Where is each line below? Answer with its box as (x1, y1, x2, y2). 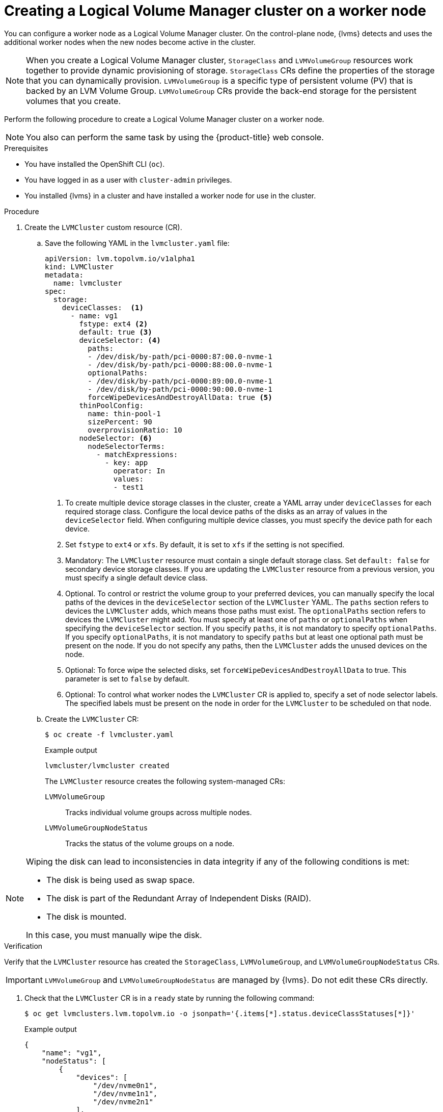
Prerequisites (4, 143, 48, 153)
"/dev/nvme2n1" (93, 1097, 153, 1106)
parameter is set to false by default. (65, 674, 189, 683)
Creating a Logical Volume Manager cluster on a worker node (4, 2, 426, 19)
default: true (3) (79, 327, 152, 336)
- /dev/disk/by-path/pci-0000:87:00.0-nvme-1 (88, 352, 272, 361)
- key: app (105, 458, 148, 467)
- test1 (113, 483, 144, 491)
